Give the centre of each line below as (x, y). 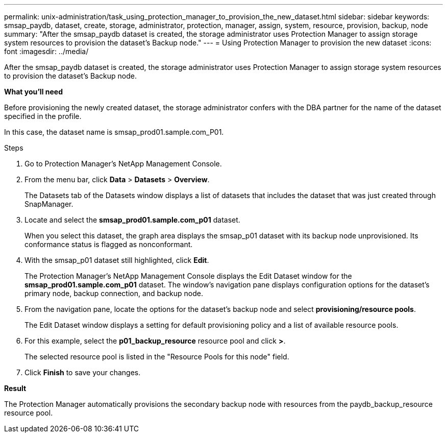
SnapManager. (49, 204)
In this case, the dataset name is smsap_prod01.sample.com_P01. (114, 132)
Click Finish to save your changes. (83, 372)
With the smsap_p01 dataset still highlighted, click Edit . (117, 260)
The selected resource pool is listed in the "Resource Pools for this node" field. (157, 357)
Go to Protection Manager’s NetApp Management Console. (123, 164)
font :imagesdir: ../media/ (46, 51)
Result (15, 388)
